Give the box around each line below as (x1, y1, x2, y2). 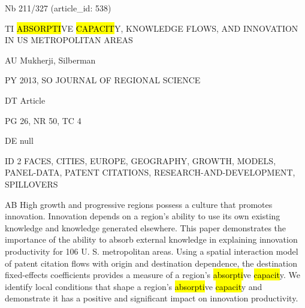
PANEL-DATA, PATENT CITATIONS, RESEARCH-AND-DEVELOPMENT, (5, 166, 295, 179)
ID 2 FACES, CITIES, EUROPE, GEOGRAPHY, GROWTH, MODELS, (5, 154, 276, 167)
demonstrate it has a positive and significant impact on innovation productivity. (5, 292, 298, 304)
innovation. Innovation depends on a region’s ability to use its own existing (5, 210, 280, 222)
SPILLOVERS (5, 177, 58, 190)
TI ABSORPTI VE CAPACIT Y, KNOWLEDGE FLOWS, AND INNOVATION (5, 22, 298, 34)
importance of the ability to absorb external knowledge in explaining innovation (5, 233, 298, 246)
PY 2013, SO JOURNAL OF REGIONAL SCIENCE (5, 74, 201, 86)
